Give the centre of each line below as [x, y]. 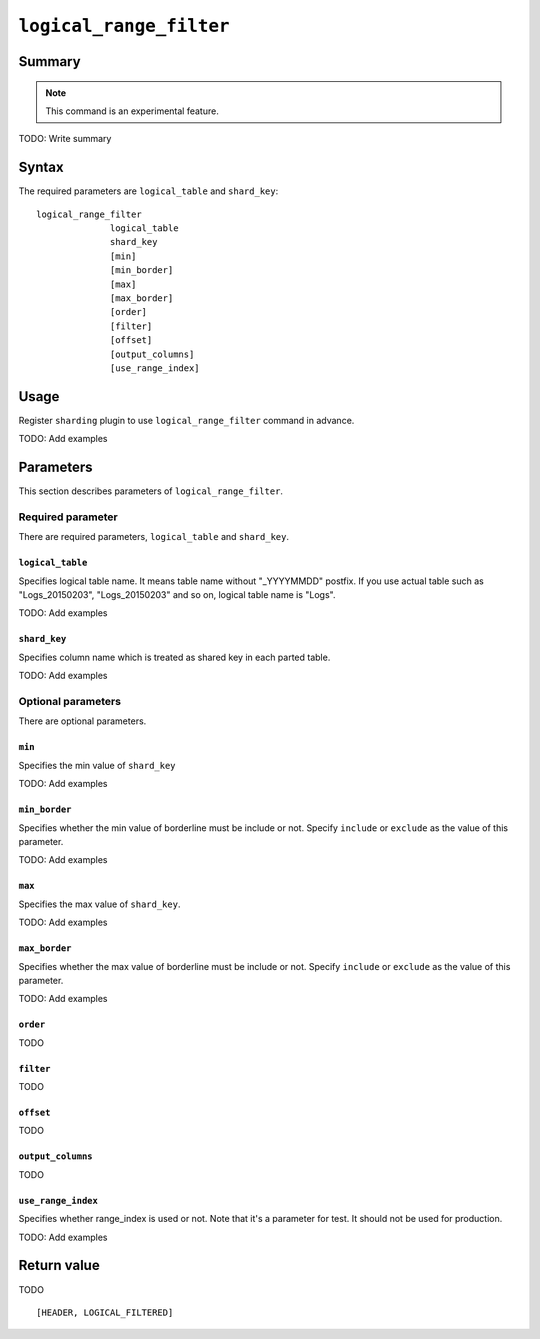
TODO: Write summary [65, 139]
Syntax [41, 167]
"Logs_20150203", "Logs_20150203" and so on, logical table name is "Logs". [177, 595]
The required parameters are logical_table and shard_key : [148, 191]
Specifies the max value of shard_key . [99, 904]
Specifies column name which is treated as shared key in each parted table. [174, 657]
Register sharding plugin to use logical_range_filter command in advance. [186, 420]
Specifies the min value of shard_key [97, 765]
